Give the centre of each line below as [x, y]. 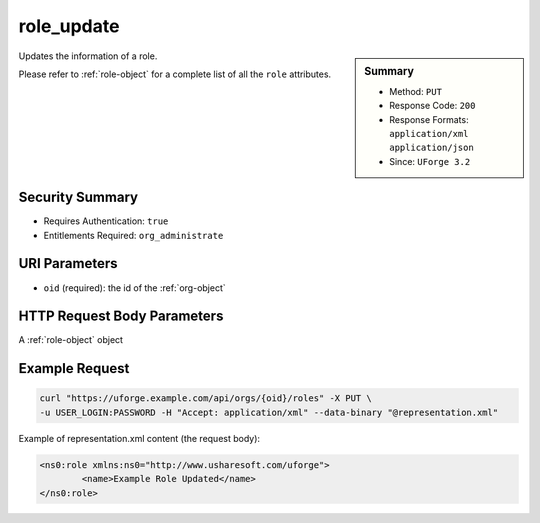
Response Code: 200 [432, 106]
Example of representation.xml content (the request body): [139, 438]
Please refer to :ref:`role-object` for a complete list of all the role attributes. [175, 74]
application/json [431, 148]
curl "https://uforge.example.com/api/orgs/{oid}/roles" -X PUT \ [205, 398]
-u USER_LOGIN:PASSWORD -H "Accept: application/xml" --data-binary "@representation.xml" [269, 412]
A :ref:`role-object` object [71, 340]
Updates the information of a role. [88, 56]
